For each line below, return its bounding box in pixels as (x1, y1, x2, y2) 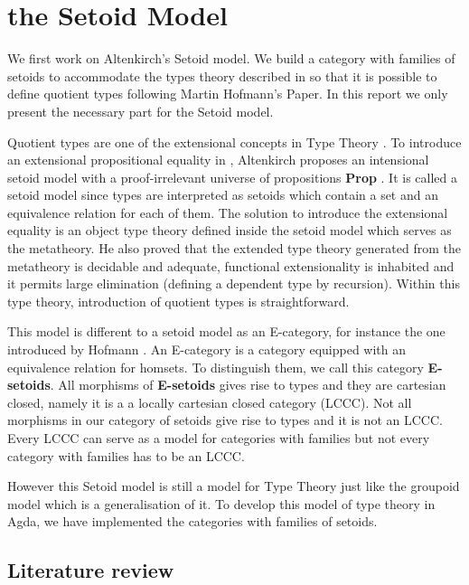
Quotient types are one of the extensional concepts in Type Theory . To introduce (7, 132, 462, 151)
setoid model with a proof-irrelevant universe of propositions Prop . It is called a (7, 167, 458, 186)
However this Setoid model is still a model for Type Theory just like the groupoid (7, 476, 460, 495)
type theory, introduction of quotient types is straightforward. (7, 291, 350, 310)
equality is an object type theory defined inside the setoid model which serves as (7, 221, 452, 240)
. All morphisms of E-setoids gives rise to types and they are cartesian (50, 375, 446, 394)
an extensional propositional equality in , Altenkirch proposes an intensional (7, 150, 429, 169)
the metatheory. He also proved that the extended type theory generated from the (7, 239, 461, 258)
